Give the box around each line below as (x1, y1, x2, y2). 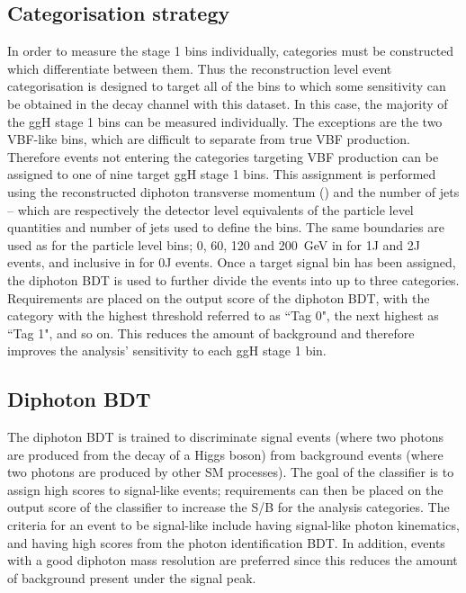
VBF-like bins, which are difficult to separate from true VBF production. (7, 130, 410, 148)
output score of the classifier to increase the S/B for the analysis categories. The (7, 498, 450, 517)
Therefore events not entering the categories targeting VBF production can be (7, 147, 439, 166)
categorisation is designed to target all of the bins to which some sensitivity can (7, 76, 446, 95)
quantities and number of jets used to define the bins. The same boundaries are (7, 218, 444, 237)
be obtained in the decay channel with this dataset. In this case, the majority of (7, 94, 448, 112)
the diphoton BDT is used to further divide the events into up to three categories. (7, 270, 460, 289)
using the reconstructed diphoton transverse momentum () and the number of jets (7, 182, 460, 201)
